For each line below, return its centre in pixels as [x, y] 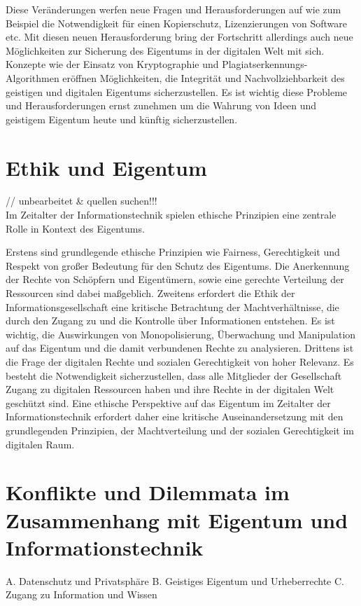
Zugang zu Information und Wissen [82, 594]
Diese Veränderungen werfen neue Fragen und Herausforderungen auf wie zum [174, 9]
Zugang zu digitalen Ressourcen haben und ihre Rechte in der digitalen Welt [170, 389]
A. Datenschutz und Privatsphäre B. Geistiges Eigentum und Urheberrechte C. [175, 580]
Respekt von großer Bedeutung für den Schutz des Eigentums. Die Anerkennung [178, 265]
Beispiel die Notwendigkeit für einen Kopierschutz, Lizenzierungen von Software [176, 23]
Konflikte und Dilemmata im [148, 492]
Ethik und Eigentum [106, 167]
